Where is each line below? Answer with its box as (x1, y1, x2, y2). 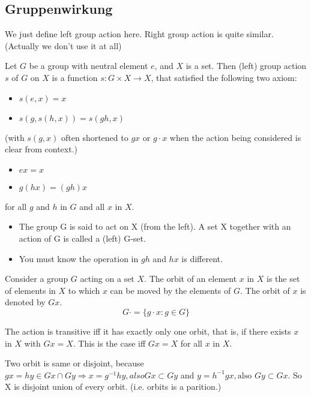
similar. (246, 28, 274, 40)
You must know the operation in (19, 252, 139, 264)
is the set (267, 272, 300, 285)
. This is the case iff (73, 336, 146, 349)
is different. (181, 252, 223, 264)
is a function (52, 71, 98, 83)
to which (68, 284, 100, 296)
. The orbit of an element (144, 272, 237, 285)
